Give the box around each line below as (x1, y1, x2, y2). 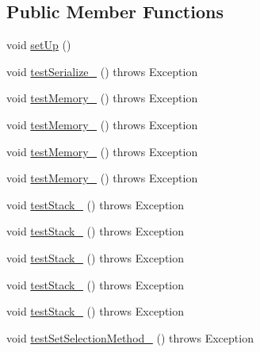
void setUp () (6, 36, 71, 53)
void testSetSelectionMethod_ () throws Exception (6, 329, 254, 346)
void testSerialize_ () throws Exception (6, 63, 198, 79)
